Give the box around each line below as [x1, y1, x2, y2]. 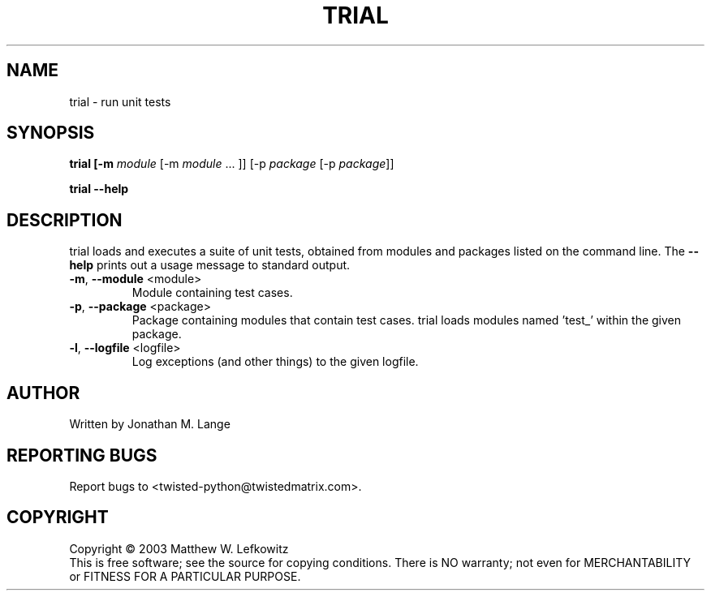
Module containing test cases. [131, 286, 293, 300]
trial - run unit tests [69, 94, 171, 109]
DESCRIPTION [6, 209, 123, 230]
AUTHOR [6, 382, 80, 403]
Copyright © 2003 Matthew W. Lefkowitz [69, 541, 289, 556]
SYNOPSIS [6, 122, 95, 144]
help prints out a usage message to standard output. [69, 258, 351, 273]
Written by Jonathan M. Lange [69, 417, 231, 432]
